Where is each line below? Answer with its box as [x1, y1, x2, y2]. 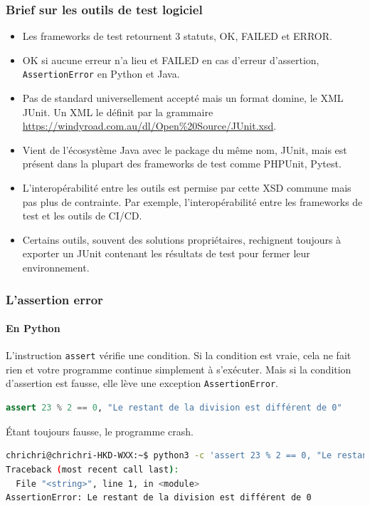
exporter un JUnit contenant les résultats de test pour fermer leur [22, 246, 310, 261]
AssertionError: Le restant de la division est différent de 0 [6, 492, 312, 503]
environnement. [22, 260, 90, 274]
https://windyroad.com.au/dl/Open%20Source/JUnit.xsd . [22, 118, 277, 133]
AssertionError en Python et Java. [22, 66, 180, 81]
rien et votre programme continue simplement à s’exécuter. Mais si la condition [6, 361, 351, 376]
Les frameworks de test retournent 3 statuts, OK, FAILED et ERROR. [22, 29, 332, 43]
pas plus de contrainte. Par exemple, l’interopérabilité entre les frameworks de [22, 194, 363, 209]
